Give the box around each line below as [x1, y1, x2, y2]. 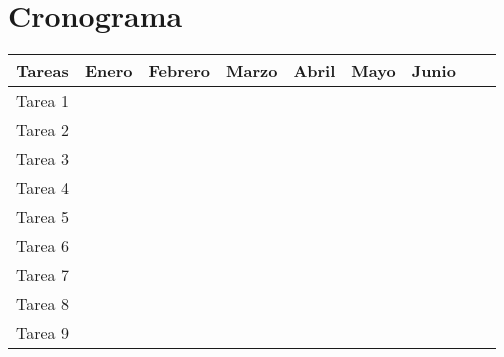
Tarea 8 [16, 292, 69, 316]
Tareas [16, 59, 69, 83]
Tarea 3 [16, 147, 69, 171]
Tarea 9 [16, 321, 69, 345]
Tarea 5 [16, 205, 69, 229]
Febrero [148, 59, 210, 83]
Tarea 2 [16, 118, 69, 142]
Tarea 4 [16, 176, 69, 200]
